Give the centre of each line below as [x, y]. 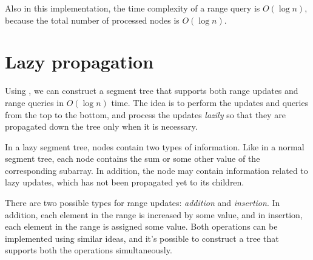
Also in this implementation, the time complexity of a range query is [133, 8]
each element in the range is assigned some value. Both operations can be [141, 226]
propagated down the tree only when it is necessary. [101, 126]
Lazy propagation [79, 62]
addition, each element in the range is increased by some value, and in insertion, [154, 214]
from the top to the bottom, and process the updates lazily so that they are [145, 114]
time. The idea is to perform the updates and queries [210, 102]
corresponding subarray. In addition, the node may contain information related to [156, 170]
